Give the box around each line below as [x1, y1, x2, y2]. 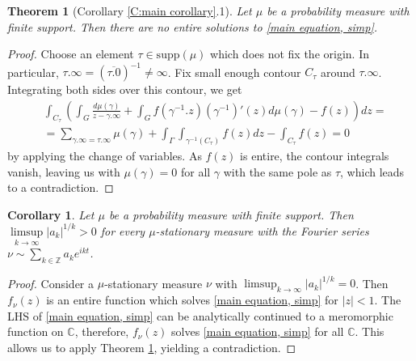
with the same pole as [223, 163, 332, 180]
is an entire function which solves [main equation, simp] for [46, 291, 338, 308]
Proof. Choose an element [7, 45, 134, 62]
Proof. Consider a [7, 274, 95, 291]
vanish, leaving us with [7, 163, 120, 180]
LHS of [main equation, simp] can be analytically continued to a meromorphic [7, 307, 393, 324]
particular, [7, 63, 59, 80]
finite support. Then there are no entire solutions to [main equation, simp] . [7, 18, 378, 35]
